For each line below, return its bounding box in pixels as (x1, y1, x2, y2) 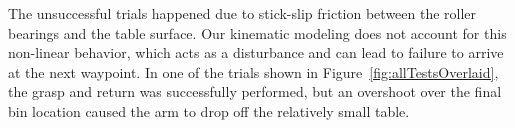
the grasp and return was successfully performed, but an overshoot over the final (8, 81, 502, 102)
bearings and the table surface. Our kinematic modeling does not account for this (8, 22, 507, 43)
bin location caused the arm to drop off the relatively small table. (8, 100, 410, 121)
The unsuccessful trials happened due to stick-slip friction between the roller (8, 3, 477, 23)
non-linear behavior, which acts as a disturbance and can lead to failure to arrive (8, 42, 504, 63)
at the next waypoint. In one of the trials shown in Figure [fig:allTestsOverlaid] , (8, 61, 499, 82)
